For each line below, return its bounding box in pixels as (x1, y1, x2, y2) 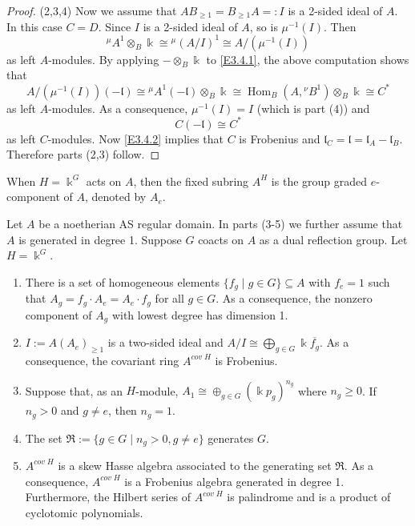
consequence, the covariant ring (25, 351, 179, 368)
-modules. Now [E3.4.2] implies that (47, 130, 224, 147)
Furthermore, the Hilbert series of (25, 488, 191, 505)
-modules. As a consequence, (48, 99, 188, 116)
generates (207, 429, 254, 446)
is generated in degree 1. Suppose (18, 231, 182, 247)
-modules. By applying (48, 50, 159, 67)
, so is (249, 18, 278, 34)
